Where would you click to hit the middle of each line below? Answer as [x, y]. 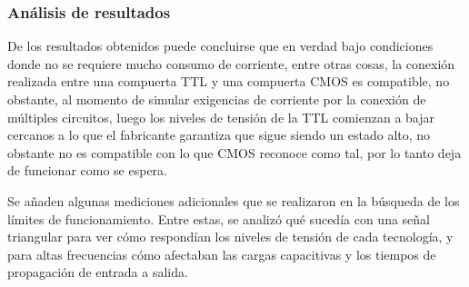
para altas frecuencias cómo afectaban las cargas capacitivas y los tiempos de [222, 254]
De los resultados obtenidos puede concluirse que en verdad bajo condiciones [220, 46]
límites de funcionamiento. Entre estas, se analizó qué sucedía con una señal [219, 218]
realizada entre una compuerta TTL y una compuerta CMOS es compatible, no [229, 81]
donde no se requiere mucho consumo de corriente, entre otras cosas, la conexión [231, 63]
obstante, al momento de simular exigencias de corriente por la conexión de [217, 99]
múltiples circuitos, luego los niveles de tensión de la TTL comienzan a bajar [221, 117]
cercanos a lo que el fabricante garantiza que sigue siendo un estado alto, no [219, 135]
